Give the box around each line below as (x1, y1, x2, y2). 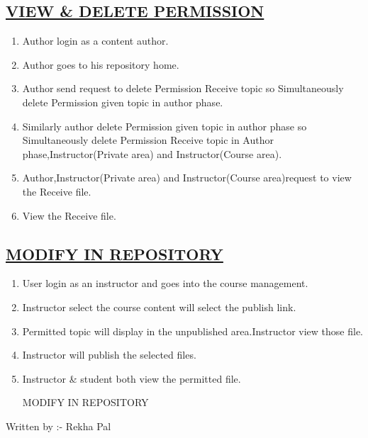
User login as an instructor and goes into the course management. (22, 276, 308, 291)
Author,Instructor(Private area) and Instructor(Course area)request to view (22, 170, 352, 185)
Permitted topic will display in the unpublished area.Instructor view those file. (22, 323, 363, 338)
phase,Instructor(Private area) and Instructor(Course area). (22, 146, 282, 161)
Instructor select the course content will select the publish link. (22, 299, 296, 314)
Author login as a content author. (22, 33, 169, 48)
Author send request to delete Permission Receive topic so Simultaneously (22, 81, 344, 96)
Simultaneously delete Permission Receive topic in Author (22, 133, 274, 147)
